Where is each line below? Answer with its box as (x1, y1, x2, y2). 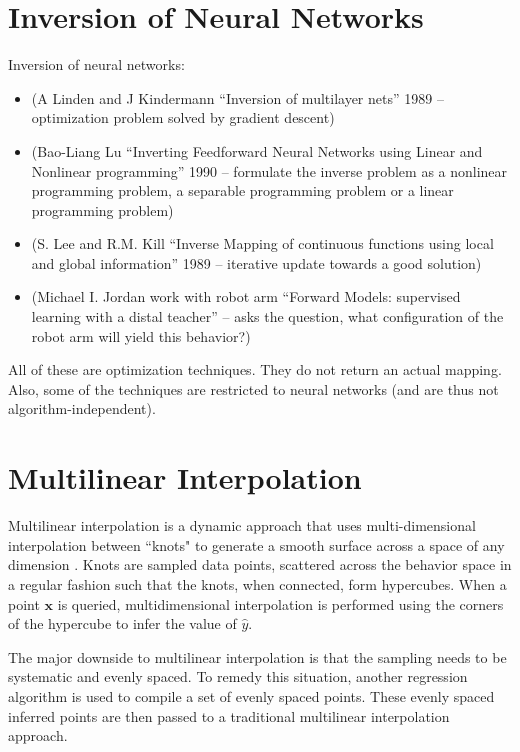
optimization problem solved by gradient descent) (31, 107, 335, 128)
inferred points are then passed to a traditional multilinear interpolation (8, 705, 450, 726)
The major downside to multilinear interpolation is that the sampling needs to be (8, 646, 507, 667)
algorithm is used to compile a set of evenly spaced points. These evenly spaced (8, 685, 495, 706)
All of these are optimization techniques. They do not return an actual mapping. (8, 359, 502, 380)
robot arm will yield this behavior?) (31, 325, 251, 346)
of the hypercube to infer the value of (8, 613, 237, 634)
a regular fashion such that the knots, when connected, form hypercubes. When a (8, 573, 507, 594)
